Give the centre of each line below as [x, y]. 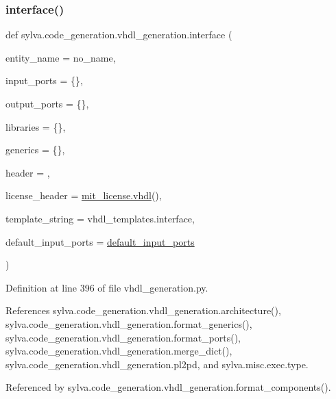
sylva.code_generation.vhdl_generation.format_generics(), [129, 323]
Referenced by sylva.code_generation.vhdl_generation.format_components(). [168, 387]
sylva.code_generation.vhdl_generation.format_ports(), [123, 337]
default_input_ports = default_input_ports [100, 241]
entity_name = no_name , [61, 57]
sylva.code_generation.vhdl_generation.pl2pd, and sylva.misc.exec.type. [157, 364]
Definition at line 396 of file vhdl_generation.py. [107, 287]
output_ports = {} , [47, 103]
